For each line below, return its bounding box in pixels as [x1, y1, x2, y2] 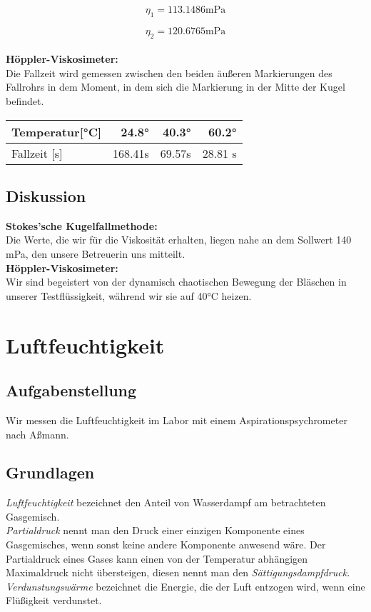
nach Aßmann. [6, 426, 69, 441]
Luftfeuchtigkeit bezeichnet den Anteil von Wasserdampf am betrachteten [6, 495, 326, 510]
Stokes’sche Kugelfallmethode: [6, 218, 158, 233]
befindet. [6, 93, 44, 108]
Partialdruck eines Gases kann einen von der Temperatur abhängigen [6, 551, 308, 566]
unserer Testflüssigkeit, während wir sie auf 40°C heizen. [6, 288, 252, 303]
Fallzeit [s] [11, 144, 63, 161]
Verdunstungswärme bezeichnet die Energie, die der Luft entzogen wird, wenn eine [6, 578, 365, 593]
